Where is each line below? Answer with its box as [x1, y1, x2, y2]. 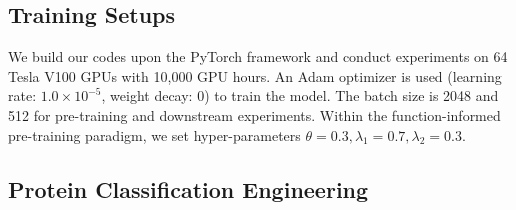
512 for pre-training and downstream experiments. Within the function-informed [8, 104, 501, 125]
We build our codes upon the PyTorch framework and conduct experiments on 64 [8, 46, 508, 67]
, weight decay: [101, 85, 193, 106]
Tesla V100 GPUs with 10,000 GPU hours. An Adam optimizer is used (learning [8, 65, 502, 86]
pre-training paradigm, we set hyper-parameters [8, 124, 301, 145]
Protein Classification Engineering [8, 173, 369, 204]
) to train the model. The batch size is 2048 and [204, 85, 499, 106]
